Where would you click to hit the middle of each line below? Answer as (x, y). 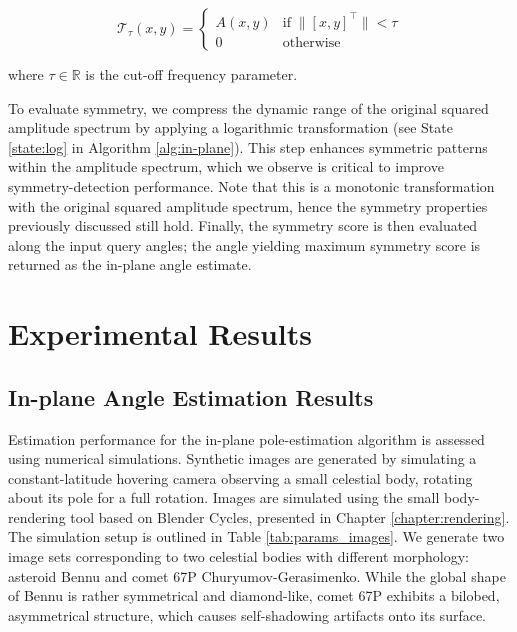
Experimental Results (160, 333)
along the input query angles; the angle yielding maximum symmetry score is (244, 244)
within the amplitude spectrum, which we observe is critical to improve (226, 166)
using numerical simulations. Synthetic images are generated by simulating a (242, 458)
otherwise (311, 42)
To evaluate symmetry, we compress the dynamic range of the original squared (248, 107)
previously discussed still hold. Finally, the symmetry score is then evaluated (243, 225)
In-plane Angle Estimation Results (191, 396)
